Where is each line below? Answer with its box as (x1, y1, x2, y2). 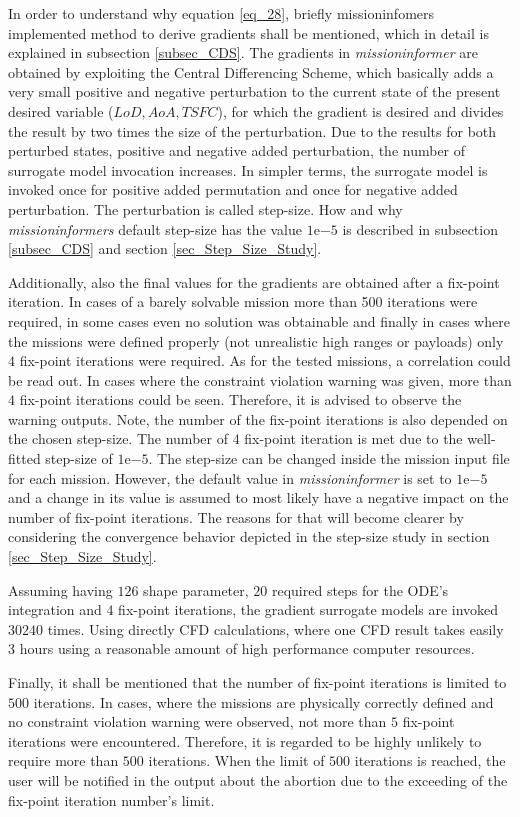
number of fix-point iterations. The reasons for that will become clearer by (8, 506, 464, 527)
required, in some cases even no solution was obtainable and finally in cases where (8, 310, 510, 331)
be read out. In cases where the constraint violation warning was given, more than (8, 369, 512, 390)
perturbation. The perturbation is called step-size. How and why (8, 198, 403, 219)
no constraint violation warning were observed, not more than (8, 711, 387, 732)
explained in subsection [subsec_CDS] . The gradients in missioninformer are (8, 42, 478, 63)
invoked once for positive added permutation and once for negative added (8, 179, 458, 200)
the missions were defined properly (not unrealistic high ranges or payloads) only (8, 330, 504, 351)
